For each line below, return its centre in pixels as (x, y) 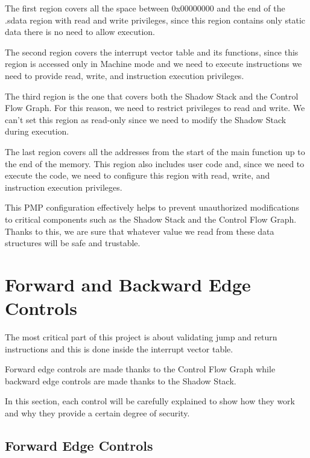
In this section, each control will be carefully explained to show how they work (150, 401)
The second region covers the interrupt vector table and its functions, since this (152, 52)
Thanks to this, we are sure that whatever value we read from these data (140, 231)
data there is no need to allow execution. (80, 32)
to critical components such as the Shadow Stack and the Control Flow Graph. (151, 219)
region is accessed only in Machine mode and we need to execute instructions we (153, 64)
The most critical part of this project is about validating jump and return (141, 337)
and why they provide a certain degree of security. (97, 412)
